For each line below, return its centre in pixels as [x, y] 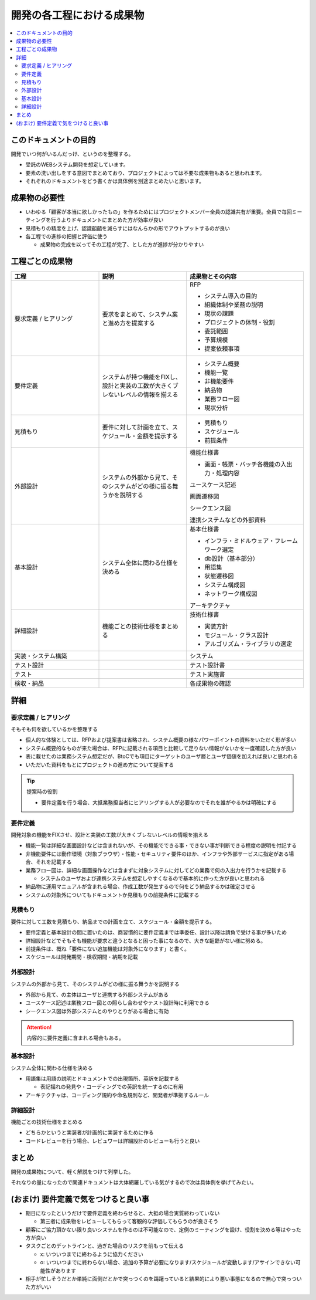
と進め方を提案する [128, 323]
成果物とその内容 [213, 277]
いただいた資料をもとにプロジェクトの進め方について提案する [100, 764]
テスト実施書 [207, 675]
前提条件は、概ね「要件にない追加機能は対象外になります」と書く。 [107, 949]
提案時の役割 [42, 791]
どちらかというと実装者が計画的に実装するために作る [90, 1133]
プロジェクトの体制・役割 [240, 323]
